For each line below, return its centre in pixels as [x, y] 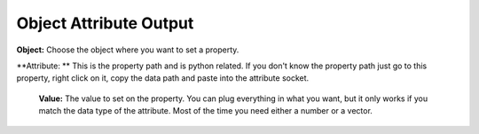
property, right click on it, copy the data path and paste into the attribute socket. [163, 78]
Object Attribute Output [105, 23]
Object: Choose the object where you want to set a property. [128, 50]
